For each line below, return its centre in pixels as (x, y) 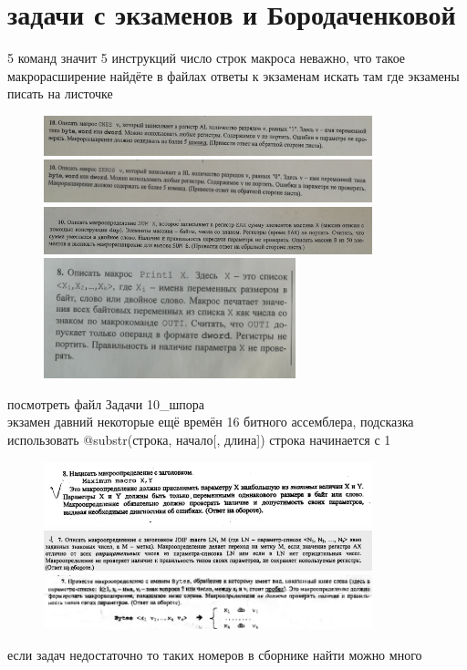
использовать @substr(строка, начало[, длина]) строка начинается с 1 (199, 440)
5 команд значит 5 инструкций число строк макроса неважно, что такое (207, 58)
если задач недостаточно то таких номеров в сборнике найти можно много (215, 654)
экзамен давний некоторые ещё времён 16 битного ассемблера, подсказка (211, 422)
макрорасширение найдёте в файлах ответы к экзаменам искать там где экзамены (233, 75)
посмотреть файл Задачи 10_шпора (106, 403)
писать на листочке (60, 93)
